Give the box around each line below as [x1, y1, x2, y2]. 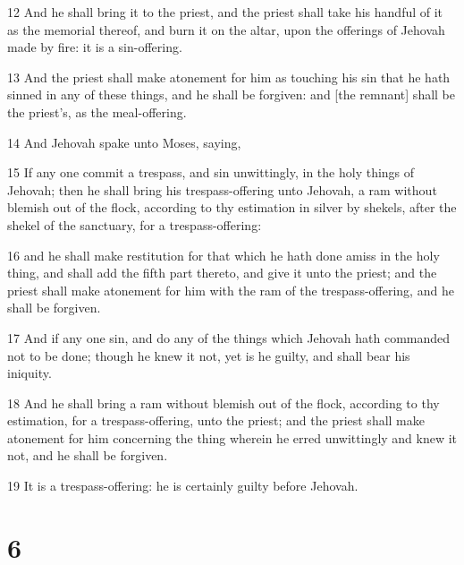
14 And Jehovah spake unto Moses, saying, [7, 133, 241, 151]
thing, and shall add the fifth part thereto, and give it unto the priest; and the [7, 263, 437, 282]
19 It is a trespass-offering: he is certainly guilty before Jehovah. [7, 476, 359, 495]
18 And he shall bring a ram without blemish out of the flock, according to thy [7, 393, 440, 412]
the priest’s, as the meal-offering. [7, 102, 187, 121]
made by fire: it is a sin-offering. [7, 38, 182, 56]
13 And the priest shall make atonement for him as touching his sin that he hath [7, 67, 451, 86]
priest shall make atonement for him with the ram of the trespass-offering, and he [7, 280, 454, 299]
